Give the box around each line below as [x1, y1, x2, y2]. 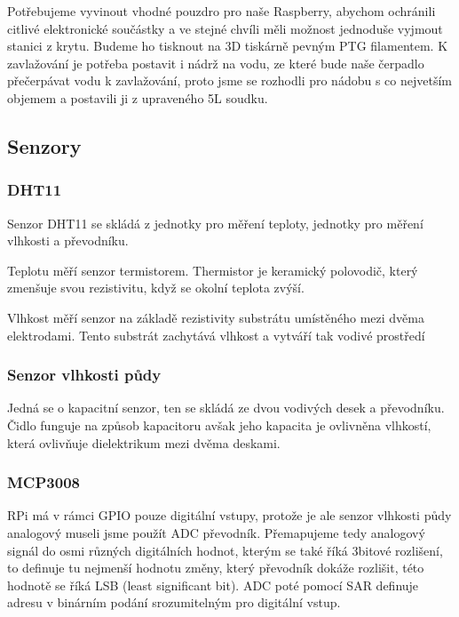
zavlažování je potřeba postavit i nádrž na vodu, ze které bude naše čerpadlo [7, 53, 424, 72]
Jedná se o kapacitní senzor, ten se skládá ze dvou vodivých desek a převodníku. [7, 398, 445, 417]
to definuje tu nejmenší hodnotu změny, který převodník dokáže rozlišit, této [7, 558, 424, 577]
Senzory [7, 132, 82, 159]
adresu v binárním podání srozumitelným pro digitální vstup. [7, 593, 341, 612]
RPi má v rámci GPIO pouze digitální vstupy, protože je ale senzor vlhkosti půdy [7, 506, 452, 525]
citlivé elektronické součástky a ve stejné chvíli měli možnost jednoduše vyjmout [7, 19, 443, 37]
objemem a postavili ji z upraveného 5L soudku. [7, 88, 268, 107]
